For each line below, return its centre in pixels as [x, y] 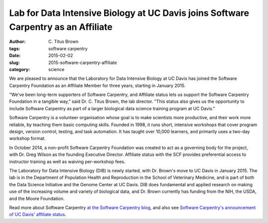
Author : [17, 42]
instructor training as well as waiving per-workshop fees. [67, 161]
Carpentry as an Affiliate [61, 27]
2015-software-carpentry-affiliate [83, 63]
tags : [15, 48]
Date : [15, 56]
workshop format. [27, 139]
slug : [14, 63]
